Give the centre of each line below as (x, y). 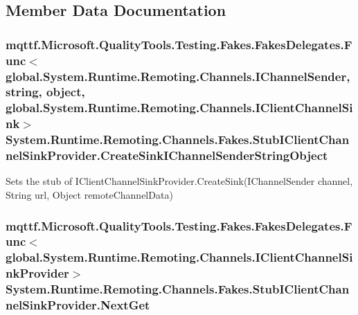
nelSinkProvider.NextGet (78, 305)
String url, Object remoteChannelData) (89, 195)
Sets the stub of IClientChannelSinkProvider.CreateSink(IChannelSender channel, (179, 181)
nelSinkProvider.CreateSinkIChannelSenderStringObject (167, 155)
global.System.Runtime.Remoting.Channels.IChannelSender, (178, 76)
